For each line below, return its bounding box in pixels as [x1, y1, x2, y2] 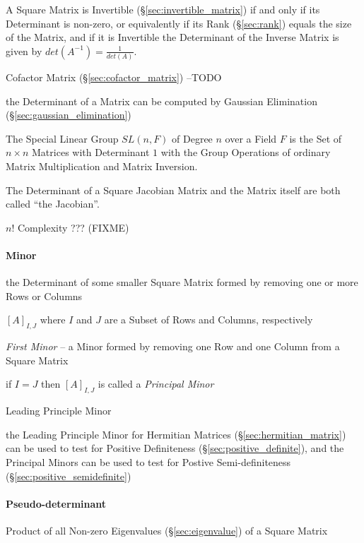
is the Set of [289, 131, 342, 145]
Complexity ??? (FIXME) [17, 220, 129, 234]
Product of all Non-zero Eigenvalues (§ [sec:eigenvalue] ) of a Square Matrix [6, 523, 328, 537]
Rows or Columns [6, 288, 83, 303]
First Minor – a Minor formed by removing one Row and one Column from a [6, 339, 340, 354]
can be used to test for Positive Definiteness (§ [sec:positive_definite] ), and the [6, 441, 344, 455]
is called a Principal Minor [98, 376, 214, 391]
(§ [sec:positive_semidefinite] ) [6, 468, 131, 483]
